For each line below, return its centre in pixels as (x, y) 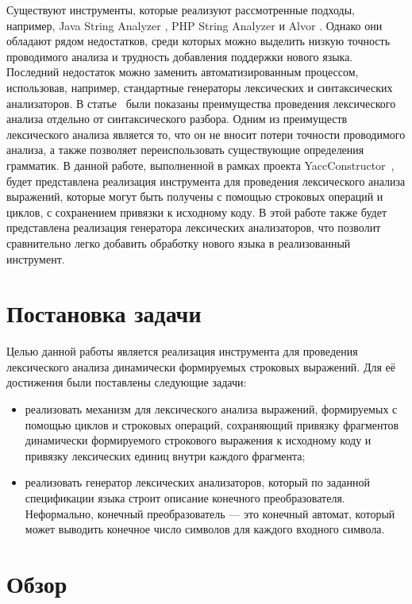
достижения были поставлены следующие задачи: (127, 382)
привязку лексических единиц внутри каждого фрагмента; (165, 455)
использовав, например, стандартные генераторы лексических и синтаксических (200, 87)
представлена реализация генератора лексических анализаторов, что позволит (194, 227)
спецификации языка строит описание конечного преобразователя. (185, 497)
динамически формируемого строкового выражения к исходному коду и (198, 440)
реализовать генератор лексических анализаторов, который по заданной (198, 482)
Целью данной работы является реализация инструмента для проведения (182, 351)
